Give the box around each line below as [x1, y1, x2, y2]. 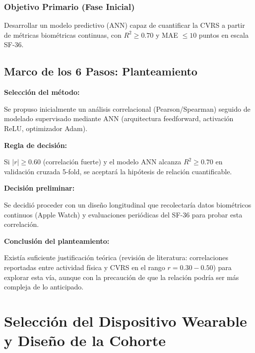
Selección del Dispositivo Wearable [4, 310, 247, 331]
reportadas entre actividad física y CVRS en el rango [4, 262, 165, 272]
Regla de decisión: [4, 140, 67, 150]
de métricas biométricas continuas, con [4, 29, 122, 40]
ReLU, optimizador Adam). [4, 123, 88, 133]
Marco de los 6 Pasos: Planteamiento [4, 64, 197, 79]
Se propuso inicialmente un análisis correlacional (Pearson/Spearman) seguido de [4, 103, 251, 114]
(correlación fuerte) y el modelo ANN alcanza [43, 156, 182, 167]
